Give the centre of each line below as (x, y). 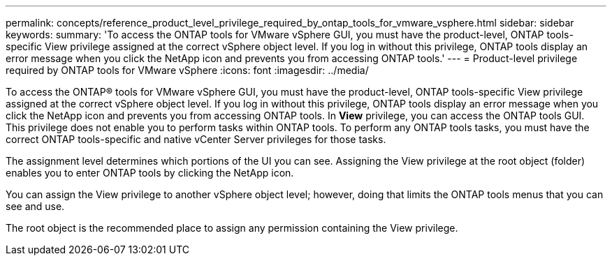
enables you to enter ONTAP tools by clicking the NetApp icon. (150, 173)
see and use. (35, 206)
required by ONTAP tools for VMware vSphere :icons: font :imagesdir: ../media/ (187, 70)
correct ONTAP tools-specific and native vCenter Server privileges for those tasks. (196, 139)
